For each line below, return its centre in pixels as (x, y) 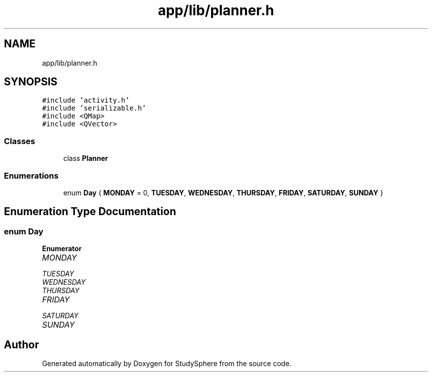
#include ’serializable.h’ (94, 108)
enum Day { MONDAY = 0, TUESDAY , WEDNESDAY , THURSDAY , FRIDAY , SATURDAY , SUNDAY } (223, 192)
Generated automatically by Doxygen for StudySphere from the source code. (167, 363)
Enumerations (31, 175)
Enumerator (62, 249)
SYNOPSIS (31, 82)
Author (21, 344)
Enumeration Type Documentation (90, 212)
